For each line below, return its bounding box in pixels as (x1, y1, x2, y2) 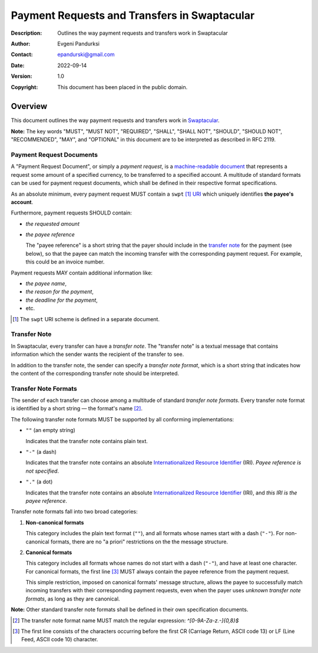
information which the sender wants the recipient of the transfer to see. (11, 351, 184, 358)
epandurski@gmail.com (57, 51, 115, 58)
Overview (11, 101, 48, 111)
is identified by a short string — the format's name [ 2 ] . (11, 405, 143, 412)
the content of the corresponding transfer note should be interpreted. (11, 370, 180, 377)
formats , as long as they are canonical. (25, 595, 120, 602)
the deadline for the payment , (25, 296, 98, 304)
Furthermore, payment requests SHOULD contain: (11, 209, 132, 216)
